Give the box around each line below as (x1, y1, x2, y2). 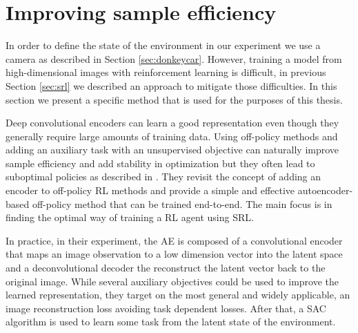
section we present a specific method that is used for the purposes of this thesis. (6, 92, 343, 106)
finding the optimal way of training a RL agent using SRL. (6, 210, 254, 225)
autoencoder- (297, 183, 353, 198)
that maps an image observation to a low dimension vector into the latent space (6, 247, 343, 261)
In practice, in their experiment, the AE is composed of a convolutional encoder (6, 233, 343, 247)
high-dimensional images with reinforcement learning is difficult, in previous (6, 65, 326, 79)
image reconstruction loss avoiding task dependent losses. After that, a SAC (6, 301, 326, 315)
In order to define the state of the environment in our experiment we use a (6, 38, 321, 53)
